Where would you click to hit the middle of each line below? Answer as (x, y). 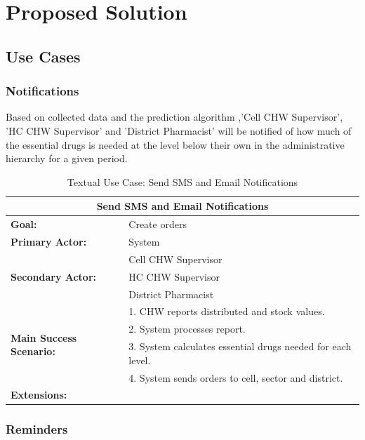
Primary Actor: (49, 242)
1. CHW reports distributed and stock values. (227, 311)
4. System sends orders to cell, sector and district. (236, 377)
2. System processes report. (187, 329)
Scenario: (33, 351)
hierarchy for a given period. (67, 158)
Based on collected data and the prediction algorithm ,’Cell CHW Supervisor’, (174, 117)
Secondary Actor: (54, 276)
